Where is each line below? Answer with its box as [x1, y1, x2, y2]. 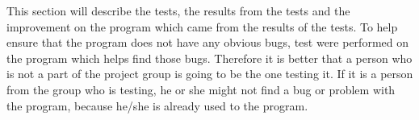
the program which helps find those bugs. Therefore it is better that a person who [6, 49, 413, 66]
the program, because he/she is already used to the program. [6, 97, 308, 114]
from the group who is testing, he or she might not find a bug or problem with [6, 81, 396, 97]
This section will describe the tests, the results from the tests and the [6, 2, 350, 19]
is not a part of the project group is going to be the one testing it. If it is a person [6, 65, 413, 82]
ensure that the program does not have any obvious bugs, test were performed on [6, 34, 409, 51]
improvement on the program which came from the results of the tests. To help [6, 18, 398, 35]
